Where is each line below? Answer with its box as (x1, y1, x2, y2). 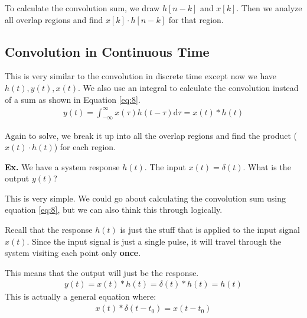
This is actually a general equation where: (5, 290, 156, 303)
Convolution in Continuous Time (5, 42, 210, 60)
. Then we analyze (236, 2, 302, 14)
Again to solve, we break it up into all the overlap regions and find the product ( (5, 129, 297, 141)
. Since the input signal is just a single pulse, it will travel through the (27, 235, 282, 247)
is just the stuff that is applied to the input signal (120, 223, 300, 236)
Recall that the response (5, 223, 93, 236)
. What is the (243, 160, 291, 173)
